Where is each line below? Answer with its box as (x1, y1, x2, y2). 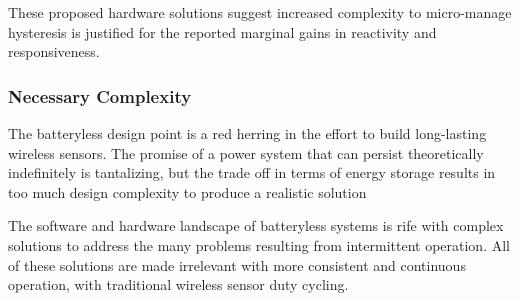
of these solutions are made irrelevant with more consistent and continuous (8, 254, 466, 275)
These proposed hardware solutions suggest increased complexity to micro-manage (8, 2, 512, 22)
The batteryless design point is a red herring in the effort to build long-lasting (8, 123, 487, 143)
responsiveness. (8, 41, 100, 62)
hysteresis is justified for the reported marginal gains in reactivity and (8, 21, 437, 42)
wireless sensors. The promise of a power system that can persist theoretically (8, 142, 484, 163)
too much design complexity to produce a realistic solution (8, 181, 367, 202)
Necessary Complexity (8, 83, 192, 108)
